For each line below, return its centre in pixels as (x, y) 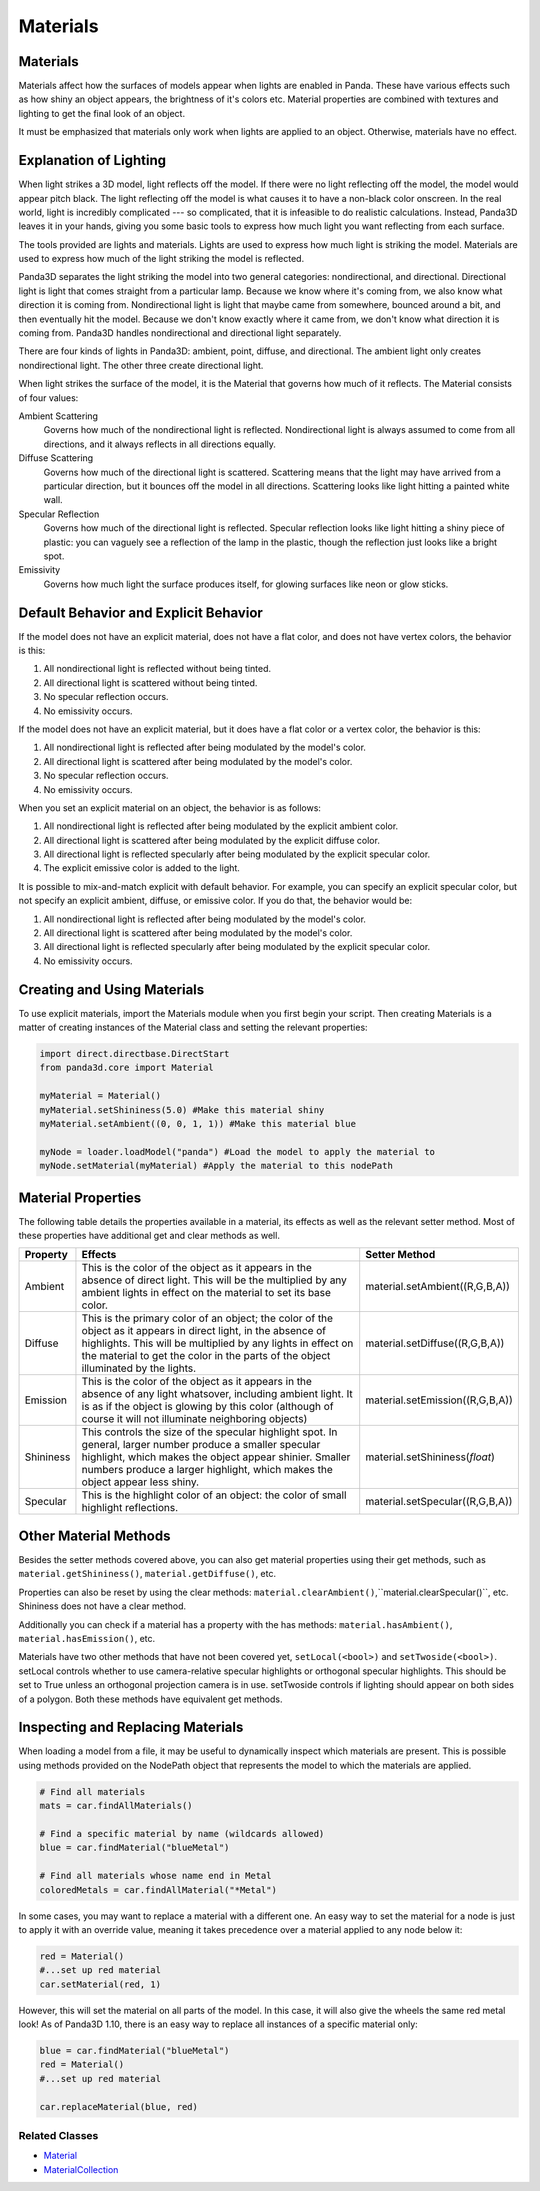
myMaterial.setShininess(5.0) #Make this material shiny (182, 1109)
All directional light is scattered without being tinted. (150, 682)
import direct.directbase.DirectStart (134, 1054)
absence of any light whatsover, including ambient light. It (217, 1394)
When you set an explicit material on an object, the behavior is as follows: (170, 807)
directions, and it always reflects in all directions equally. (160, 444)
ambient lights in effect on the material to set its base (206, 1293)
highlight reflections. (130, 1508)
